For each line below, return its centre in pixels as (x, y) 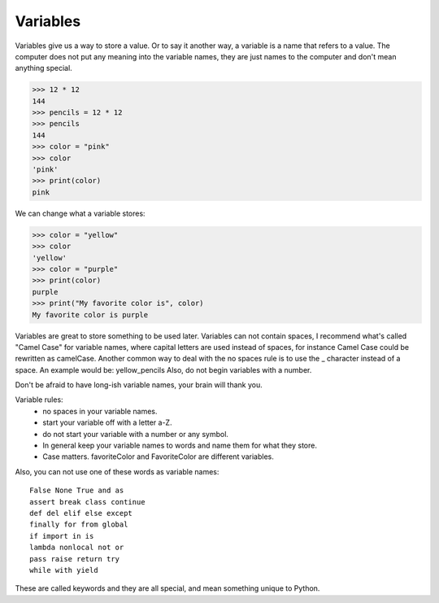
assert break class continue (87, 502)
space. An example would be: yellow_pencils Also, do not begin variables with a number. (163, 369)
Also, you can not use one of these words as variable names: (117, 471)
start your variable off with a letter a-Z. (107, 422)
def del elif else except (81, 513)
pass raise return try (75, 559)
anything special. (43, 68)
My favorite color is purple (90, 315)
